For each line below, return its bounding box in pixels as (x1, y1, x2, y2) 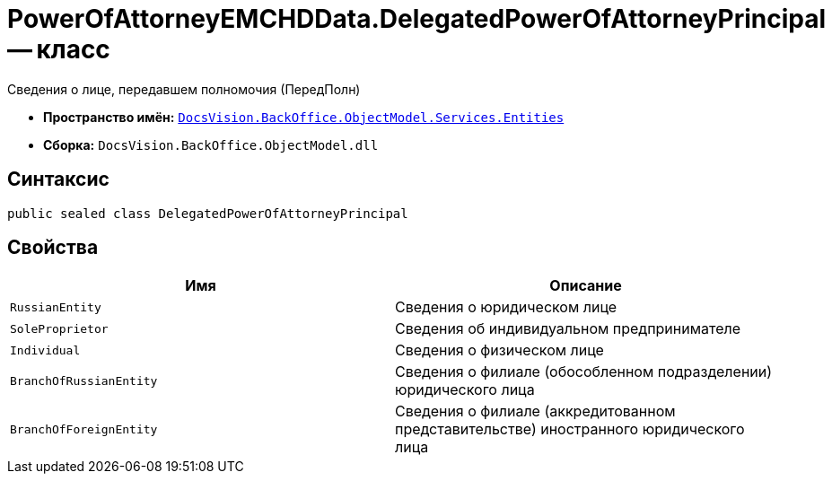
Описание (549, 276, 622, 295)
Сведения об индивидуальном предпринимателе (395, 319, 741, 338)
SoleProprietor (10, 321, 109, 336)
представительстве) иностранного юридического (395, 420, 745, 439)
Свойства (7, 236, 99, 259)
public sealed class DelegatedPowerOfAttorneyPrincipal (7, 206, 408, 221)
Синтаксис (7, 168, 109, 191)
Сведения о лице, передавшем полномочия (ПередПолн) (7, 81, 361, 97)
